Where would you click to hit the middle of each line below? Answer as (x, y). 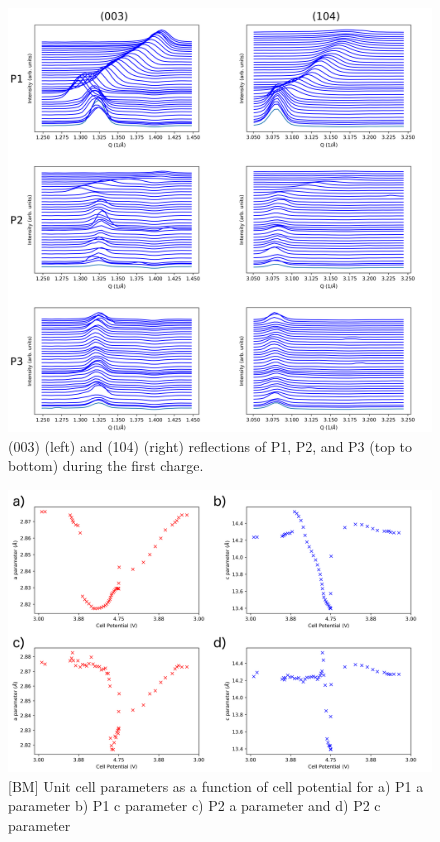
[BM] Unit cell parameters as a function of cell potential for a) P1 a (216, 785)
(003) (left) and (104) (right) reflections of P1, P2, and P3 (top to (210, 445)
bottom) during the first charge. (106, 465)
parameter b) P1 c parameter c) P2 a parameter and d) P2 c (194, 805)
